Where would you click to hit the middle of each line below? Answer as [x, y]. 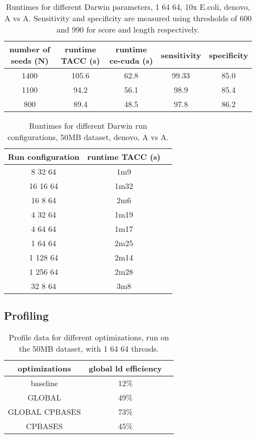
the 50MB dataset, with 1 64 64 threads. [89, 349]
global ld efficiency [126, 368]
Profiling [26, 315]
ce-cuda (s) [131, 60]
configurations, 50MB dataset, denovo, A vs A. [88, 137]
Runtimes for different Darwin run [88, 126]
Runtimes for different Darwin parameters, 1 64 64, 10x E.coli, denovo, [128, 7]
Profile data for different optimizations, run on [89, 337]
